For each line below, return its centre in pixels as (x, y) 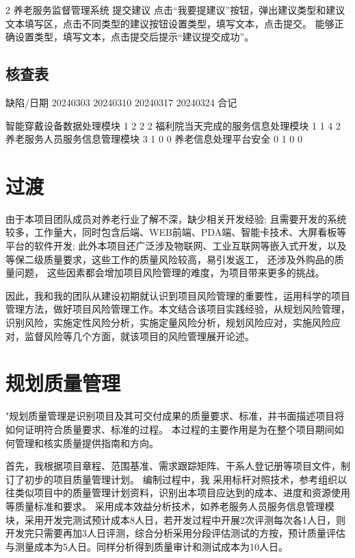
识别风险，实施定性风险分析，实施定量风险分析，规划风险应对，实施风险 (168, 323)
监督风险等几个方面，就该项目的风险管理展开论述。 (139, 336)
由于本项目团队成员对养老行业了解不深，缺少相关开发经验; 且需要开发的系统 (176, 218)
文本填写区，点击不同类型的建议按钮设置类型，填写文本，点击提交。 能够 (170, 23)
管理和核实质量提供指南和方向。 (87, 442)
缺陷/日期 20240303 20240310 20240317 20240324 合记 (121, 102)
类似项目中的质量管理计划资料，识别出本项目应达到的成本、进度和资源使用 (182, 493)
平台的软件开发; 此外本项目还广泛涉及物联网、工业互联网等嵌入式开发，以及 (176, 246)
